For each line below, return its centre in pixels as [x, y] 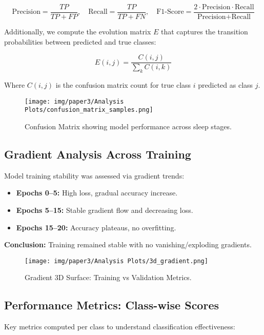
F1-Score [170, 12]
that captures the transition [204, 32]
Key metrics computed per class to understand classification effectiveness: [120, 327]
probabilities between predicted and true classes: [80, 41]
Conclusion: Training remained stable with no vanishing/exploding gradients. [128, 244]
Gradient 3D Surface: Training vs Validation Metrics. [108, 277]
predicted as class [226, 85]
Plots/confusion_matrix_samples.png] [89, 110]
